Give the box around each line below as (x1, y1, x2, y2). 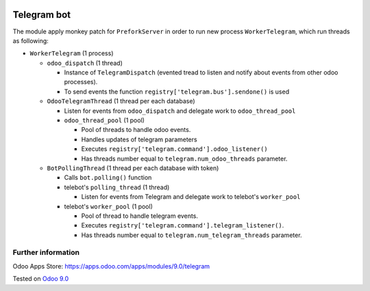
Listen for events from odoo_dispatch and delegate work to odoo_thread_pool (64, 107, 296, 115)
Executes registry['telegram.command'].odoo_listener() (81, 145, 268, 153)
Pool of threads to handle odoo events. (81, 126, 191, 134)
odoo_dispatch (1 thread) (47, 59, 123, 67)
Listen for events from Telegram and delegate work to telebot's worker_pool (81, 193, 301, 201)
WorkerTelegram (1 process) (29, 49, 114, 57)
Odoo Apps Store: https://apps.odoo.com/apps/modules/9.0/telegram (12, 262, 210, 270)
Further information (12, 248, 80, 258)
